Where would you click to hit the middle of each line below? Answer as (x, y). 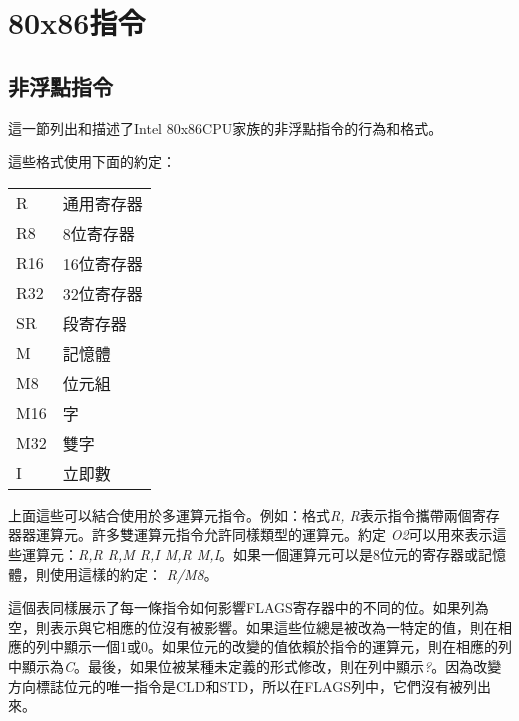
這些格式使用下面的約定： (92, 161)
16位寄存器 (102, 263)
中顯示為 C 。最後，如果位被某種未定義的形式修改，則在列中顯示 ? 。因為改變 (255, 665)
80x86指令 (77, 22)
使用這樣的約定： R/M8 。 (133, 573)
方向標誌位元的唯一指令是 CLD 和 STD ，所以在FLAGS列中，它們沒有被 (235, 685)
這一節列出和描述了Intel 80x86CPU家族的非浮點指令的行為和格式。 (225, 127)
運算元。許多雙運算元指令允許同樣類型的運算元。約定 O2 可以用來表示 (264, 534)
